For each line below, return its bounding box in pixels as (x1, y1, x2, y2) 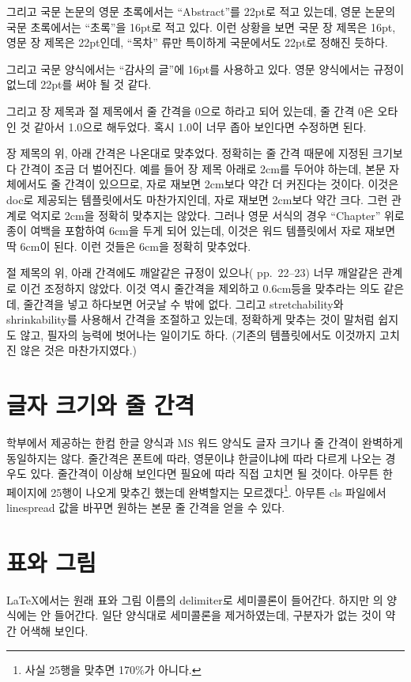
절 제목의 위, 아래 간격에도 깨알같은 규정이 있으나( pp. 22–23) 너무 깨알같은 (6, 264, 379, 281)
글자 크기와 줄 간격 (6, 388, 195, 421)
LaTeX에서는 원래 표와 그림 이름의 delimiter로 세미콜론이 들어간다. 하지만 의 (6, 591, 383, 608)
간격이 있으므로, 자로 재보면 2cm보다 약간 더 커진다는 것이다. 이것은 (64, 176, 399, 192)
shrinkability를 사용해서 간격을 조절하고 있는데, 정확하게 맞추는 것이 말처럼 (6, 311, 375, 328)
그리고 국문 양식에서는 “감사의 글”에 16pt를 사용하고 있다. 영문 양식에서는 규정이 (6, 60, 405, 77)
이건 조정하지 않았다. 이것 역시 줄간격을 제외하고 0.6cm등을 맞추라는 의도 (20, 279, 380, 296)
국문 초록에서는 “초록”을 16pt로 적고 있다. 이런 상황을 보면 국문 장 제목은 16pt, (6, 18, 396, 35)
